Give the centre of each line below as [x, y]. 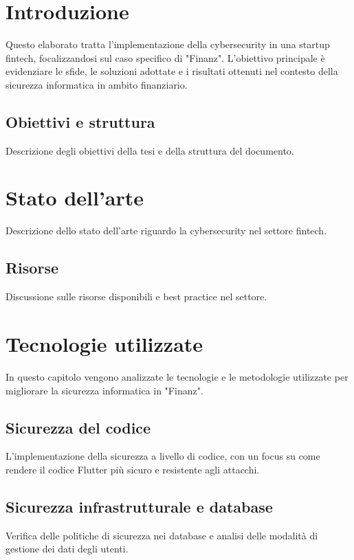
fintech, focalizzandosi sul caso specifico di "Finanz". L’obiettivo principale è [165, 57]
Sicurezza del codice [78, 427]
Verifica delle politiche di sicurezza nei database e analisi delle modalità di [162, 535]
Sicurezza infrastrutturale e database [139, 506]
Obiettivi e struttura [80, 121]
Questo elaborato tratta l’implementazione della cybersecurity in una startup [168, 44]
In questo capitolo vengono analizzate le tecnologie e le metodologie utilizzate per [177, 376]
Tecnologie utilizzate [104, 344]
